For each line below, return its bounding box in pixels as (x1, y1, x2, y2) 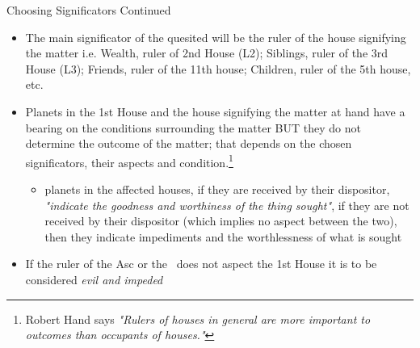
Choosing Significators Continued (6, 2, 171, 18)
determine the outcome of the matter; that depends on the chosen (25, 135, 352, 152)
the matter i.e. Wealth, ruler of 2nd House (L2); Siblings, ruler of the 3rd (25, 44, 388, 61)
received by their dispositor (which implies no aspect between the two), (44, 212, 397, 229)
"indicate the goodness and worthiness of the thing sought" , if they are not (44, 196, 409, 213)
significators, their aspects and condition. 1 (25, 151, 233, 170)
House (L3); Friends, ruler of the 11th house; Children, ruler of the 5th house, (25, 60, 411, 77)
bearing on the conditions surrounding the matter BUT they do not (25, 119, 361, 136)
